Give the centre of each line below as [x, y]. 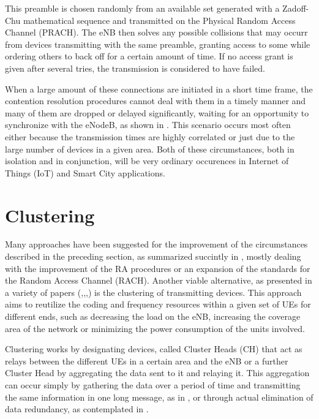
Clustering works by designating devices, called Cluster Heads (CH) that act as [154, 349]
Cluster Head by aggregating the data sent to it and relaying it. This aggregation [157, 373]
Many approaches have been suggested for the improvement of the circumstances [156, 244]
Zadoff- [296, 8]
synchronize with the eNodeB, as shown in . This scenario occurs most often [148, 125]
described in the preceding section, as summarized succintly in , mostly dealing [153, 256]
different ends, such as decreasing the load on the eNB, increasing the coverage [153, 316]
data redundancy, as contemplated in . [77, 409]
